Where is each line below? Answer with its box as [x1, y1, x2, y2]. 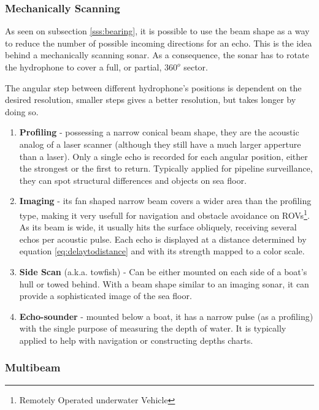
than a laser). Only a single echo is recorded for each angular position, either [19, 150, 308, 162]
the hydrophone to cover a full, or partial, [5, 61, 162, 73]
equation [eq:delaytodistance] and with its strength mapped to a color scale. [19, 245, 305, 257]
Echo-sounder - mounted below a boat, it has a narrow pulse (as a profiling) [19, 309, 313, 322]
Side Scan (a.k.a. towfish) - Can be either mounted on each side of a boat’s [19, 265, 307, 278]
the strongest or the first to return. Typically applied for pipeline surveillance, [19, 162, 313, 175]
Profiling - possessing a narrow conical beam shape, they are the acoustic [19, 126, 299, 139]
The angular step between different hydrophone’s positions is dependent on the [5, 81, 302, 94]
